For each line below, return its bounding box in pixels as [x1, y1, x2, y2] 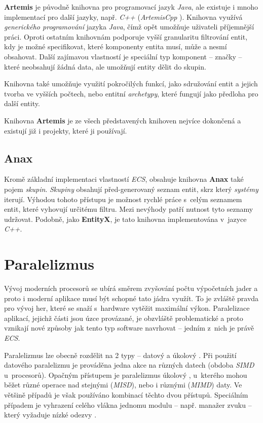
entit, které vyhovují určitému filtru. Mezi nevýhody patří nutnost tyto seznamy [4, 204, 253, 214]
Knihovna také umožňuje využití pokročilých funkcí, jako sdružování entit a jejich [4, 78, 258, 89]
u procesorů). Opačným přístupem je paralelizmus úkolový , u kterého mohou [4, 369, 247, 380]
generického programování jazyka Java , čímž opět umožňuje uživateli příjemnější [4, 21, 254, 32]
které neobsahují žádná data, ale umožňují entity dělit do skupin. [4, 61, 206, 72]
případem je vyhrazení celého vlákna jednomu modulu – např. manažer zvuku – [4, 399, 252, 410]
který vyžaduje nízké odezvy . [4, 409, 97, 420]
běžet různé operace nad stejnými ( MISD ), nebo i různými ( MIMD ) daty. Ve [4, 379, 242, 390]
